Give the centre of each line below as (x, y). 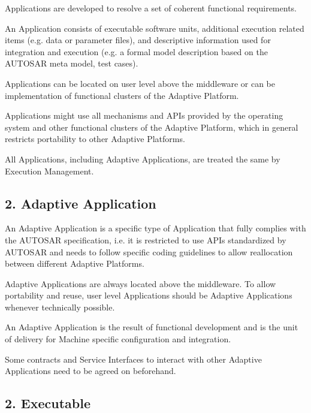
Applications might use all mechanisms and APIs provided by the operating (144, 115)
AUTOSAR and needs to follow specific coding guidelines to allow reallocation (149, 251)
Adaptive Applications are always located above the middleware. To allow (141, 283)
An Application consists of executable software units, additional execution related (155, 28)
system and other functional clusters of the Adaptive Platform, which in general (152, 127)
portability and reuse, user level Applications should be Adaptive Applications (149, 295)
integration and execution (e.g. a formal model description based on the (136, 51)
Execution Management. (49, 171)
